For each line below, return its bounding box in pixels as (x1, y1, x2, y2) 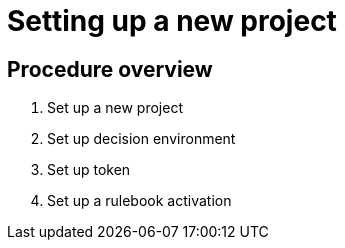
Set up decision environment (47, 130, 236, 148)
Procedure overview (7, 56, 213, 82)
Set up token (47, 161, 131, 179)
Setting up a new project (7, 4, 337, 38)
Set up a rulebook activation (47, 192, 232, 210)
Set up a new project (47, 99, 183, 117)
